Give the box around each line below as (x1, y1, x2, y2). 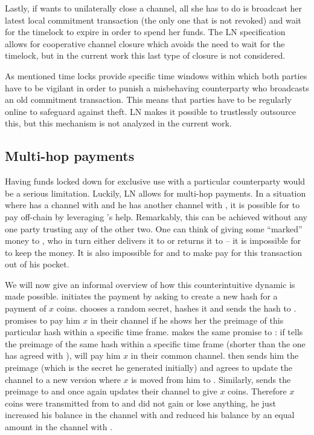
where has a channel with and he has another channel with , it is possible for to (5, 198, 300, 211)
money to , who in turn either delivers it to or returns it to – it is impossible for (5, 234, 301, 247)
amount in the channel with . (5, 420, 113, 433)
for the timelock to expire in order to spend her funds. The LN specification (5, 25, 286, 38)
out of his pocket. (5, 258, 69, 270)
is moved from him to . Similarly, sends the (131, 373, 291, 385)
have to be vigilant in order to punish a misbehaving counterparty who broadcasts (5, 81, 309, 94)
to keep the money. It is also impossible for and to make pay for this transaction (5, 246, 303, 258)
